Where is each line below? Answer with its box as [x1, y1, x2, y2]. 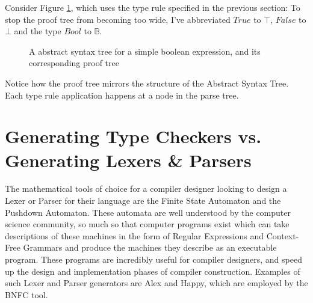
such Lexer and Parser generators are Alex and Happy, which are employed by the [5, 277, 308, 289]
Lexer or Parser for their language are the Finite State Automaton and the [5, 194, 281, 207]
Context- [266, 229, 299, 242]
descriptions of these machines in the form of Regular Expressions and [5, 229, 264, 242]
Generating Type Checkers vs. [5, 124, 262, 148]
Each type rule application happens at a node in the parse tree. [5, 88, 239, 101]
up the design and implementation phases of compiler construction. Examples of [5, 265, 300, 277]
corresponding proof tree [29, 57, 119, 69]
